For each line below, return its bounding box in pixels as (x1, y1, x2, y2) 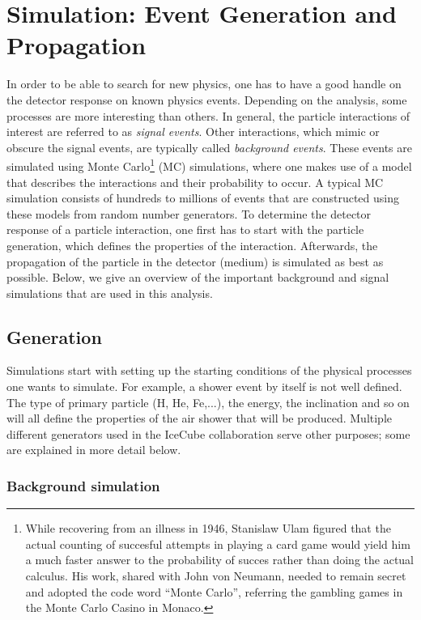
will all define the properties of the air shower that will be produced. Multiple (6, 410, 392, 427)
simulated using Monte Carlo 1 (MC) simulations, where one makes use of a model (6, 155, 412, 174)
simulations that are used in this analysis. (6, 284, 213, 301)
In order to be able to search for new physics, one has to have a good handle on (6, 75, 402, 92)
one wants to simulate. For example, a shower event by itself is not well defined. (6, 378, 402, 395)
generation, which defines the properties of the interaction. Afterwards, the (6, 236, 378, 253)
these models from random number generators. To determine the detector (6, 205, 372, 222)
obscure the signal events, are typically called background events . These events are (6, 138, 412, 155)
